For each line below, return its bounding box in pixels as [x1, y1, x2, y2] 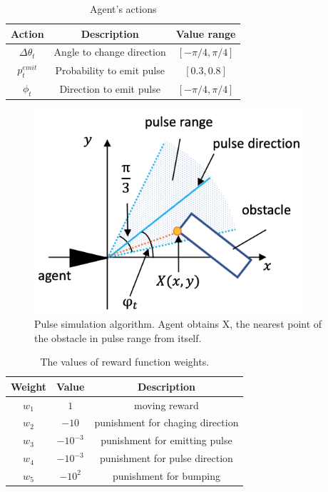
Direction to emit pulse [59, 81, 160, 96]
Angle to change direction [53, 44, 166, 59]
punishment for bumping [112, 468, 220, 483]
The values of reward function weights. [40, 354, 210, 369]
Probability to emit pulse [55, 62, 165, 77]
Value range [175, 26, 236, 41]
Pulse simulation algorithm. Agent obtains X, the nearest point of [34, 316, 322, 331]
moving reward [134, 397, 199, 412]
